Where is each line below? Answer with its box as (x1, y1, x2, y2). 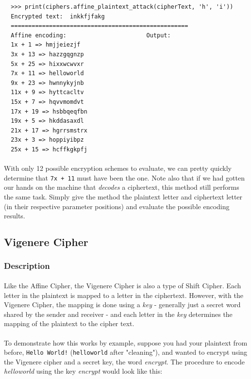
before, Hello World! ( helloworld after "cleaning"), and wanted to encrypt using (4, 347, 248, 357)
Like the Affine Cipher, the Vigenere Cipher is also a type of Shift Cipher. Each (4, 280, 241, 290)
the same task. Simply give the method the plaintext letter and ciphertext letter (4, 191, 243, 201)
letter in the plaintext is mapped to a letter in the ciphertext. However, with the (4, 290, 243, 300)
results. (4, 211, 25, 221)
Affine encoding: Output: (11, 32, 171, 39)
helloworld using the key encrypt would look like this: (4, 366, 163, 376)
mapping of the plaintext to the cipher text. (4, 318, 134, 329)
